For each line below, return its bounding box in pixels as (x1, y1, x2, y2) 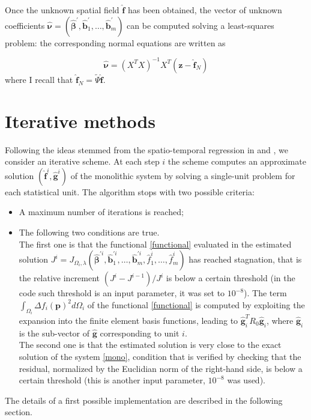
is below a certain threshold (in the (166, 272, 295, 284)
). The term (244, 287, 287, 299)
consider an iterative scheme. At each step (5, 155, 160, 168)
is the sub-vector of (19, 326, 90, 339)
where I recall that (5, 73, 73, 85)
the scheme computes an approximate (168, 155, 306, 168)
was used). (227, 374, 265, 386)
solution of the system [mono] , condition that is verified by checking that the (19, 350, 301, 362)
